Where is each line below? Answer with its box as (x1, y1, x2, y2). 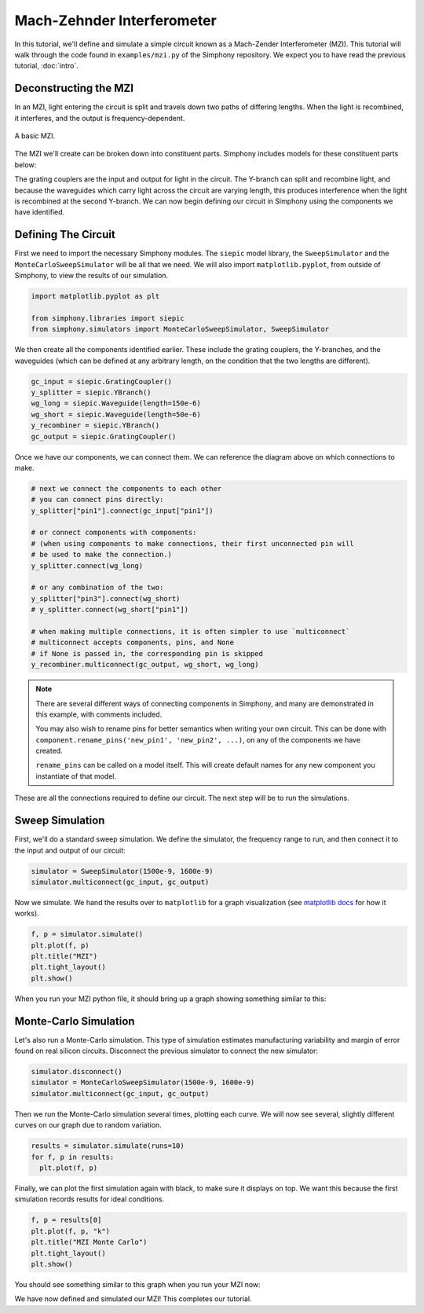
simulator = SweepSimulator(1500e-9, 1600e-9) (31, 867, 214, 875)
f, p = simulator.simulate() (31, 930, 144, 939)
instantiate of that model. (35, 771, 117, 781)
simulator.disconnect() (31, 1067, 123, 1076)
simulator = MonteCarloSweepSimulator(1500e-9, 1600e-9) (31, 1078, 255, 1087)
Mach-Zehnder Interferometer (14, 12, 217, 29)
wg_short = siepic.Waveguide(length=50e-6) (31, 409, 202, 419)
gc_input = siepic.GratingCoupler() (31, 377, 173, 386)
